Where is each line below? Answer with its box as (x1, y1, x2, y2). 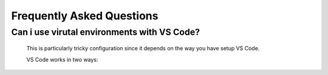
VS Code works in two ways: (26, 56, 98, 63)
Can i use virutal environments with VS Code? (11, 27, 200, 37)
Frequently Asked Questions (11, 9, 159, 22)
